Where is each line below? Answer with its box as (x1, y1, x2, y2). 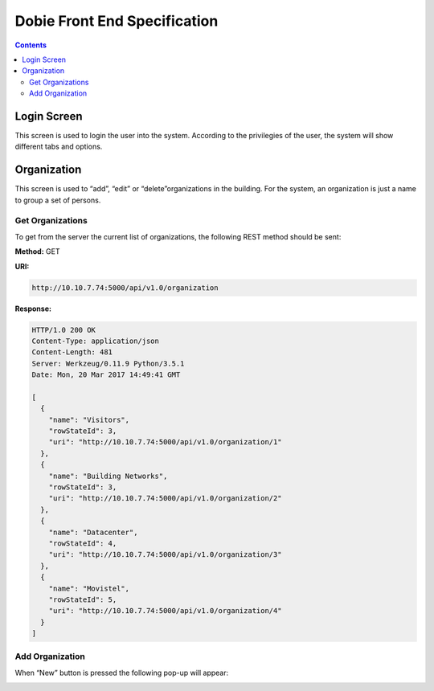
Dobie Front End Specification (14, 12, 219, 30)
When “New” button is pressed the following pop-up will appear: (14, 668, 229, 677)
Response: (14, 304, 52, 313)
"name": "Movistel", (48, 583, 130, 593)
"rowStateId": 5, (48, 595, 117, 604)
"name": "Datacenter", (48, 527, 138, 537)
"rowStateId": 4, (48, 539, 117, 548)
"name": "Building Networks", (48, 471, 168, 480)
